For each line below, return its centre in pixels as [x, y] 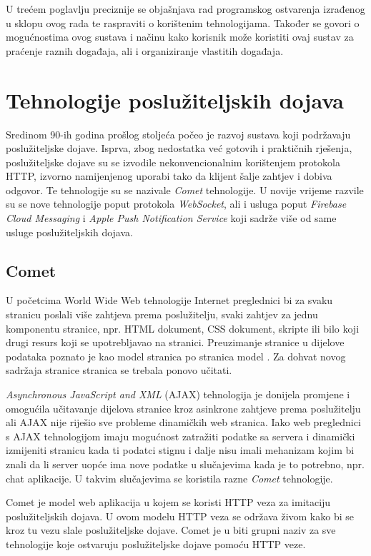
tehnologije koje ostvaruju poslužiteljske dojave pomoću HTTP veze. [156, 544]
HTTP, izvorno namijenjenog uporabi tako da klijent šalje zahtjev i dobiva [169, 176]
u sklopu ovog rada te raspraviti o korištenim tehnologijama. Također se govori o [183, 22]
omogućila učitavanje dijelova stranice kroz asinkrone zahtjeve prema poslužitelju [183, 408]
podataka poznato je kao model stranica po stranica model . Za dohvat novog [176, 356]
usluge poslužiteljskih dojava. [69, 232]
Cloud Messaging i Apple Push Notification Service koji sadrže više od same [171, 218]
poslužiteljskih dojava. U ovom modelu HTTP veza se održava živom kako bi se [180, 516]
